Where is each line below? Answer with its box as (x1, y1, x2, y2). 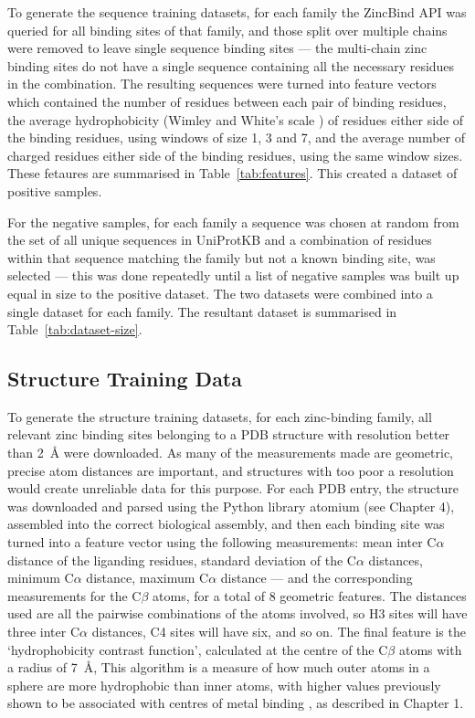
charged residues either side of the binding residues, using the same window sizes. (7, 145, 463, 164)
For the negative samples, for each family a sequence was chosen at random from (7, 212, 459, 231)
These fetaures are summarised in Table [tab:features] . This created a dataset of (7, 164, 458, 183)
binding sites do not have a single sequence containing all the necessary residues (7, 56, 455, 75)
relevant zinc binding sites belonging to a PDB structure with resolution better (7, 425, 450, 444)
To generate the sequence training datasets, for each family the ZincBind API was (7, 3, 467, 21)
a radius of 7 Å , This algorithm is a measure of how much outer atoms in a (7, 658, 430, 677)
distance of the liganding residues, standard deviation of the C (7, 550, 356, 569)
